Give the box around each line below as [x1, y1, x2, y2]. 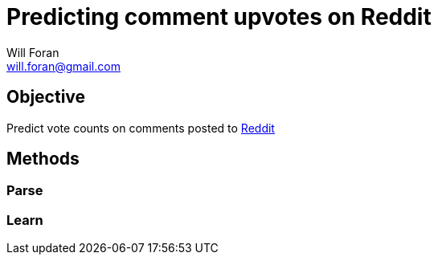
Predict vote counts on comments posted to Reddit [6, 120, 275, 135]
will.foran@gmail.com [6, 59, 121, 73]
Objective [6, 87, 86, 108]
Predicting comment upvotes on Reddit [6, 3, 432, 31]
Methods [6, 149, 80, 169]
